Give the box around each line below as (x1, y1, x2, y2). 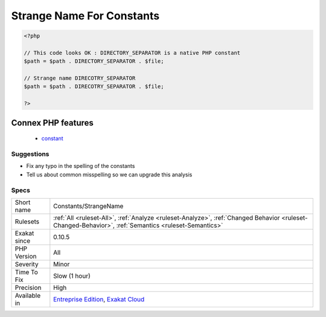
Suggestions (11, 150, 50, 158)
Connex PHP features (11, 118, 94, 128)
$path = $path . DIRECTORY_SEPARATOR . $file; (24, 58, 164, 65)
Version (14, 252, 37, 260)
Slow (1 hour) (53, 272, 91, 280)
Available (14, 291, 41, 299)
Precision (14, 283, 42, 292)
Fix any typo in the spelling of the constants (26, 162, 135, 170)
